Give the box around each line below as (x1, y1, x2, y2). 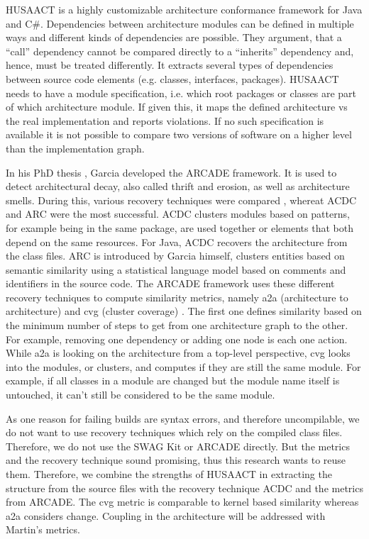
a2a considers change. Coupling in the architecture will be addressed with (6, 508, 326, 523)
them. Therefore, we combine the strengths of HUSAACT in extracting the (6, 467, 332, 481)
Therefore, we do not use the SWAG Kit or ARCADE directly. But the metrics (6, 438, 350, 453)
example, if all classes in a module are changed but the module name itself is (6, 373, 340, 388)
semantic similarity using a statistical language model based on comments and (6, 262, 346, 277)
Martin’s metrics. (6, 522, 80, 537)
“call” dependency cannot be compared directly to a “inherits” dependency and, (6, 43, 354, 58)
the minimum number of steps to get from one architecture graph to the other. (6, 318, 348, 333)
